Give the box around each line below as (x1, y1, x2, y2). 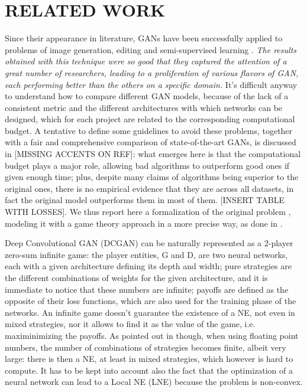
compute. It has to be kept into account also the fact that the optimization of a (5, 364, 293, 376)
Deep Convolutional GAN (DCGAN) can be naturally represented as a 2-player (5, 237, 293, 249)
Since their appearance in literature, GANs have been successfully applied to (5, 32, 283, 44)
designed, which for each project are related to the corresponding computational (5, 113, 295, 125)
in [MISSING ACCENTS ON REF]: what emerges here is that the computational (5, 148, 301, 160)
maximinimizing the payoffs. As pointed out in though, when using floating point (5, 329, 299, 341)
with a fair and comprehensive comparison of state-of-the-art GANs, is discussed (5, 136, 296, 148)
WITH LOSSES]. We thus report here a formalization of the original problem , (5, 205, 291, 218)
